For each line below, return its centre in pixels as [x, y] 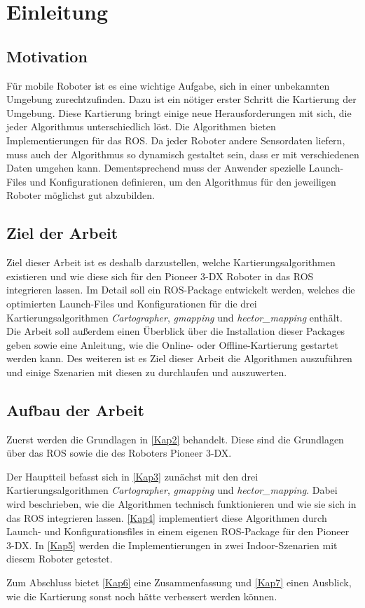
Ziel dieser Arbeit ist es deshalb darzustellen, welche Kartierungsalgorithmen [171, 262]
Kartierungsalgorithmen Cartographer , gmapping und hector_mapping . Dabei [172, 490]
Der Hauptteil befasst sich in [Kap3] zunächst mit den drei [132, 476]
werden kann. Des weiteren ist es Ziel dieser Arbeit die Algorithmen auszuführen [179, 358]
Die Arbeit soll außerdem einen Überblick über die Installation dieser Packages [176, 331]
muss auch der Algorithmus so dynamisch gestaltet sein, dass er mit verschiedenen [183, 154]
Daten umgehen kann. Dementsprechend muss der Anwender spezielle [156, 168]
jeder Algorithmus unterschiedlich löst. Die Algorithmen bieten [141, 126]
